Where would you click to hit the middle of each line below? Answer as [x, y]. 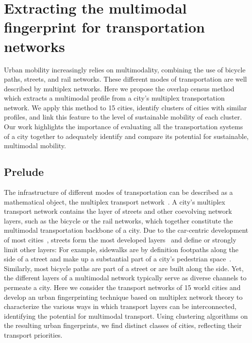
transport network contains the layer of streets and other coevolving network [118, 211]
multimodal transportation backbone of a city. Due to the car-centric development [126, 230]
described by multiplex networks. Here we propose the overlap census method [119, 88]
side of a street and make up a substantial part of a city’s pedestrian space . [118, 259]
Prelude [24, 172]
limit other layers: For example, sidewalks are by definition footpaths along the [121, 249]
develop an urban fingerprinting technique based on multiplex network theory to [123, 297]
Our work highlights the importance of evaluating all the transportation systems [124, 127]
